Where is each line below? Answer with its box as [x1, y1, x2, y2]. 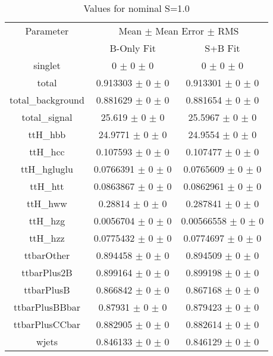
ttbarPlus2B [21, 266, 73, 279]
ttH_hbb [28, 127, 66, 141]
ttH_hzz [29, 231, 65, 245]
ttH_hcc [29, 145, 65, 158]
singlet [33, 58, 61, 72]
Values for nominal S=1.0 [83, 1, 190, 15]
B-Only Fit [109, 41, 156, 55]
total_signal [21, 110, 73, 124]
